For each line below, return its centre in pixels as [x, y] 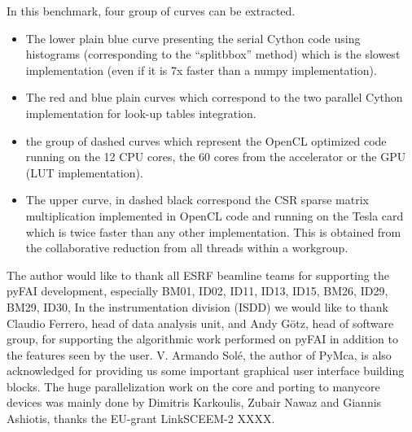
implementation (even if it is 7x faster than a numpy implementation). [201, 70]
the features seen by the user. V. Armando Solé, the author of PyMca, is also [199, 354]
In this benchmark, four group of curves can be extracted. [151, 11]
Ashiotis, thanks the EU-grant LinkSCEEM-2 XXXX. [141, 419]
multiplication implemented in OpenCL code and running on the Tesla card [215, 215]
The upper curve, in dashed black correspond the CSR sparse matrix [197, 200]
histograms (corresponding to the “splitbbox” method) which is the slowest [213, 54]
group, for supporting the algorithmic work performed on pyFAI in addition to [202, 339]
